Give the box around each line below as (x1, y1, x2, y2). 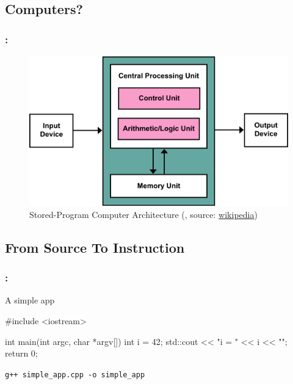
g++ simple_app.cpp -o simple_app (5, 370, 145, 379)
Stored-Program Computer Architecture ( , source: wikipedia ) (29, 208, 258, 220)
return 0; (5, 347, 38, 360)
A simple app (5, 294, 55, 306)
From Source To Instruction (5, 237, 185, 256)
